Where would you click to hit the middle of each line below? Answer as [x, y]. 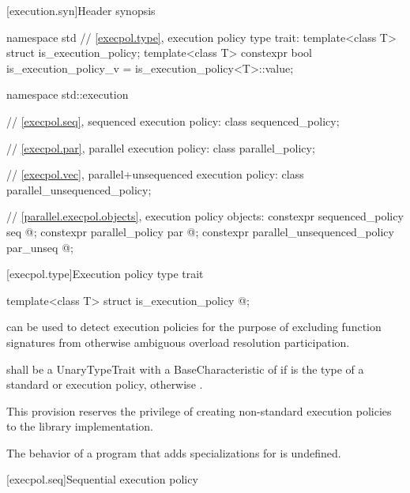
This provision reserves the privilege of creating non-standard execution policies [199, 410]
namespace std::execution [68, 94]
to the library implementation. [80, 426]
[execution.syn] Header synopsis [81, 10]
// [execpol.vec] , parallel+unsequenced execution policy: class [155, 174]
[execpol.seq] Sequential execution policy [102, 479]
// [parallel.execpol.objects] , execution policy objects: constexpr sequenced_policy [205, 216]
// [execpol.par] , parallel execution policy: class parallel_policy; [161, 147]
